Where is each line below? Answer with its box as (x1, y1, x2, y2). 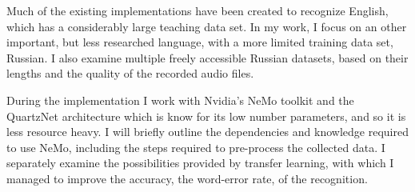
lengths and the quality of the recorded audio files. (6, 65, 254, 82)
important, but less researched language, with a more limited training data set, (6, 34, 393, 50)
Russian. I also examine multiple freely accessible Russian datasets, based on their (6, 49, 409, 66)
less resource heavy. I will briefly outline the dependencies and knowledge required (6, 123, 409, 140)
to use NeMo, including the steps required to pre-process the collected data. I (6, 138, 385, 155)
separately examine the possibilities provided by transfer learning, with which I (6, 154, 394, 171)
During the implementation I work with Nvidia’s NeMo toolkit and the (6, 91, 354, 108)
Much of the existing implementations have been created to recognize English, (6, 2, 389, 18)
